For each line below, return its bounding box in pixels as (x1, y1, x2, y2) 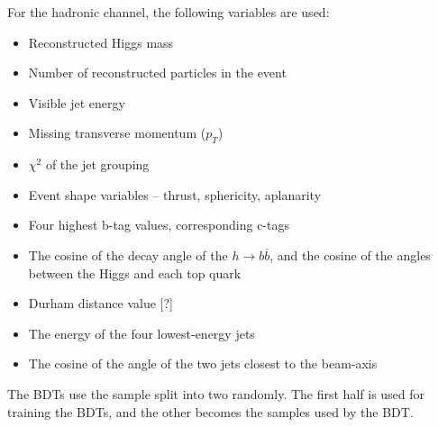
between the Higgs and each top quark (28, 263, 242, 282)
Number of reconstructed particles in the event (28, 63, 287, 82)
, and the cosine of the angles (269, 245, 431, 264)
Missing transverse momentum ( (28, 123, 206, 142)
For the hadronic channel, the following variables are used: (7, 3, 330, 21)
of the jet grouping (45, 155, 150, 174)
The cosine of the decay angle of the (28, 245, 228, 264)
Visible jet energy (28, 93, 125, 112)
